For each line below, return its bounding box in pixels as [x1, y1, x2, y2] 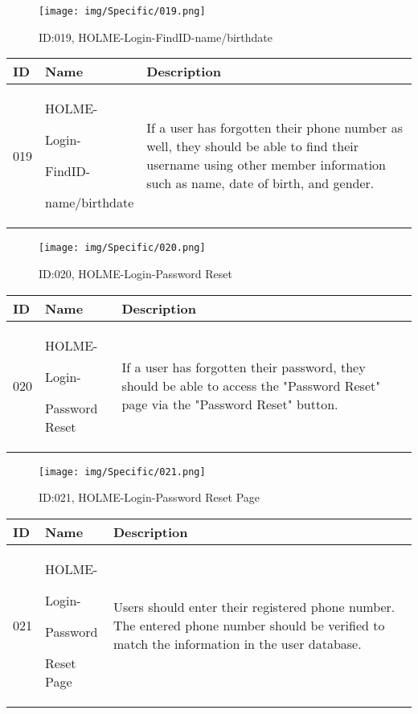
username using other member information [146, 155, 387, 174]
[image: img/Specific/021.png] [39, 466, 206, 478]
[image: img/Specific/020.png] [39, 242, 206, 254]
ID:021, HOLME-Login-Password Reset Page [39, 489, 260, 506]
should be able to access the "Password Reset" [121, 376, 381, 395]
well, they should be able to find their [146, 137, 359, 156]
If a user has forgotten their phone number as [146, 118, 403, 137]
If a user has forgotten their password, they [121, 358, 366, 376]
